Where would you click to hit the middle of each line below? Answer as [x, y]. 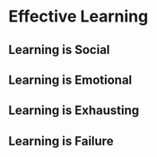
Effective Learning [78, 17]
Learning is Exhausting [74, 111]
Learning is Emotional [70, 79]
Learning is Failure [61, 141]
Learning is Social [59, 50]
